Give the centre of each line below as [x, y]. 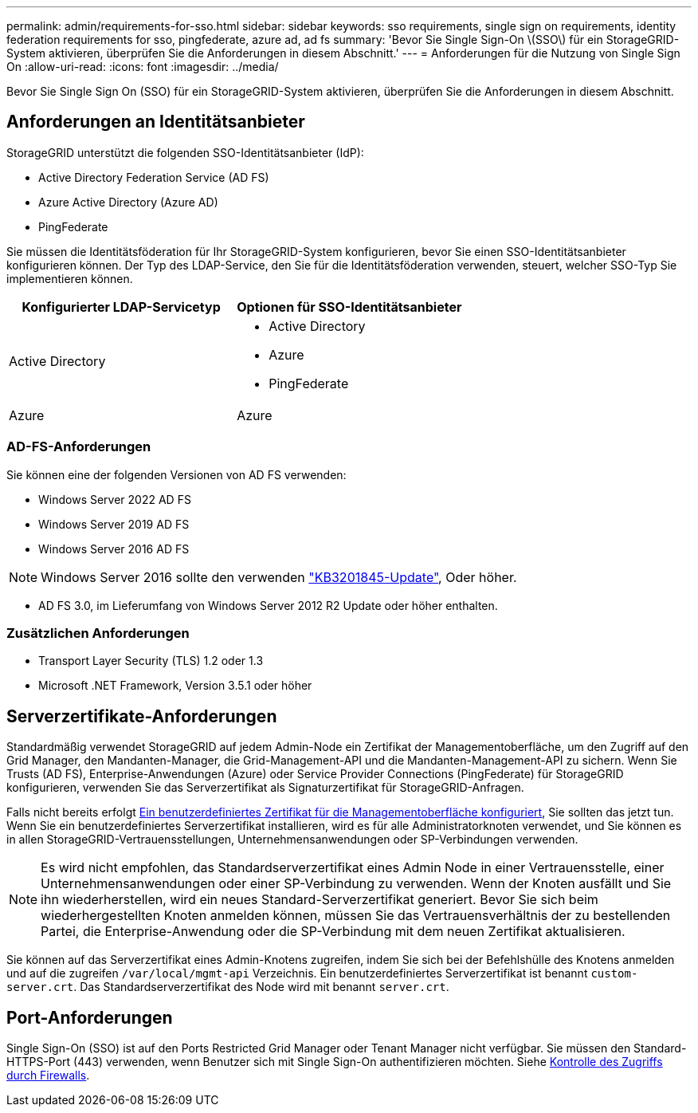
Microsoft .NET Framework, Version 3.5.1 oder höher [175, 686]
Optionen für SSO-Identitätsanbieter [349, 307]
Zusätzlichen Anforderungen [98, 633]
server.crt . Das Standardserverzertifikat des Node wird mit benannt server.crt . [228, 987]
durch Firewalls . [48, 1076]
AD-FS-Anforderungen [79, 447]
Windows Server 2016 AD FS [114, 549]
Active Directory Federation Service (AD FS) [154, 177]
